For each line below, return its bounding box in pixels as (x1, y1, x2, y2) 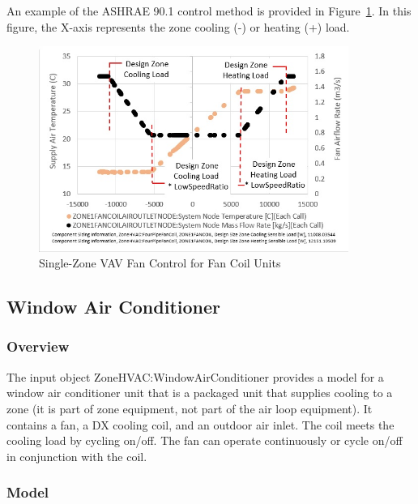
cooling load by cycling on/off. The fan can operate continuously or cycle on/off (6, 432, 403, 449)
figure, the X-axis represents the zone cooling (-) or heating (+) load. (6, 18, 350, 35)
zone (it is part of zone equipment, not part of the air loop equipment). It (6, 399, 373, 416)
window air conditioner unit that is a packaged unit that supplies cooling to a (6, 384, 393, 401)
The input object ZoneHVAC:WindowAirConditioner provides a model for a (6, 368, 384, 385)
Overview (6, 336, 70, 357)
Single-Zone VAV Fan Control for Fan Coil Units (39, 254, 281, 271)
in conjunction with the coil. (6, 447, 147, 464)
